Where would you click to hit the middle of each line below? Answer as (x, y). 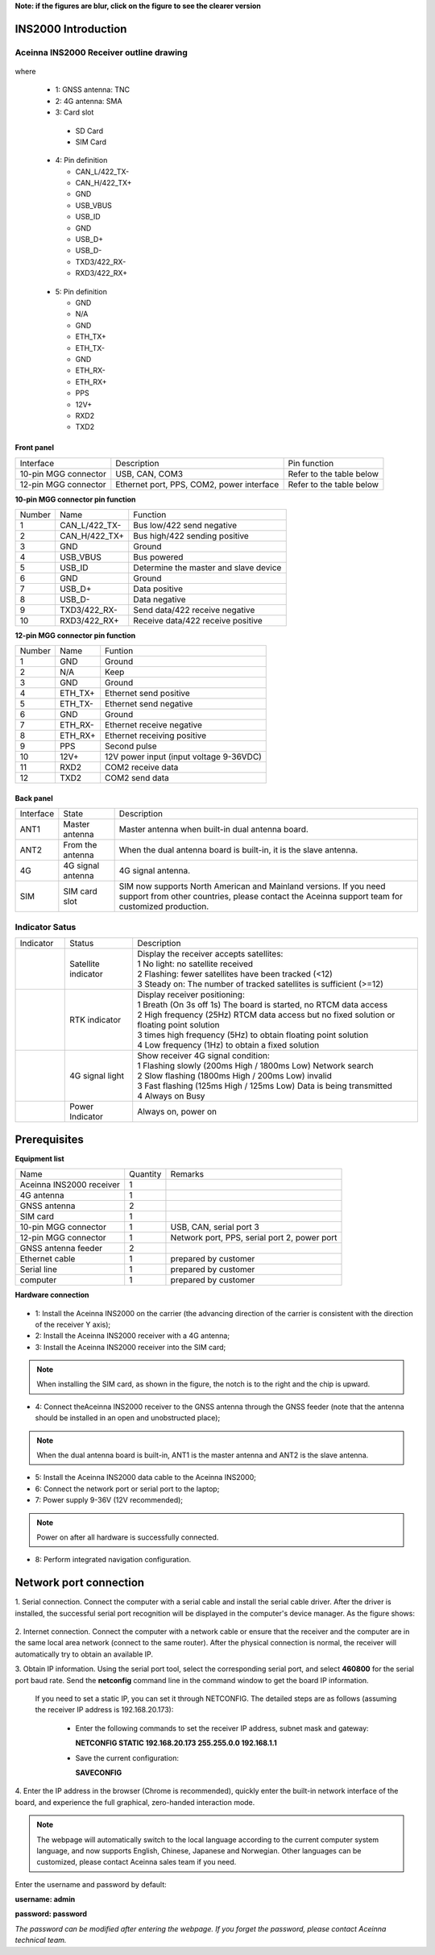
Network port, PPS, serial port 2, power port (254, 1238)
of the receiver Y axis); (73, 1324)
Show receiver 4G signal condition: (203, 1056)
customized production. (164, 907)
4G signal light (97, 1076)
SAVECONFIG (99, 1772)
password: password (51, 1914)
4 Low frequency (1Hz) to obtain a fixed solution (228, 1045)
